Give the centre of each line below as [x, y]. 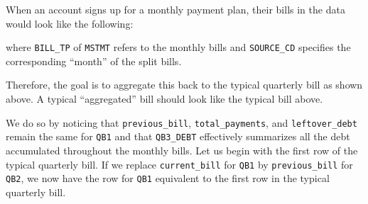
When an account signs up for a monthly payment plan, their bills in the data [175, 9]
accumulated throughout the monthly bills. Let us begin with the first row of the [182, 150]
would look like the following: [70, 23]
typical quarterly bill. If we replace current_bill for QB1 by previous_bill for [179, 164]
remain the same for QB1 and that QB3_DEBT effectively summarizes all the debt [178, 136]
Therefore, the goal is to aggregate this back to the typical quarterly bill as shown [184, 85]
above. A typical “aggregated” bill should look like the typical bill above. [164, 99]
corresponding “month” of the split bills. [94, 61]
